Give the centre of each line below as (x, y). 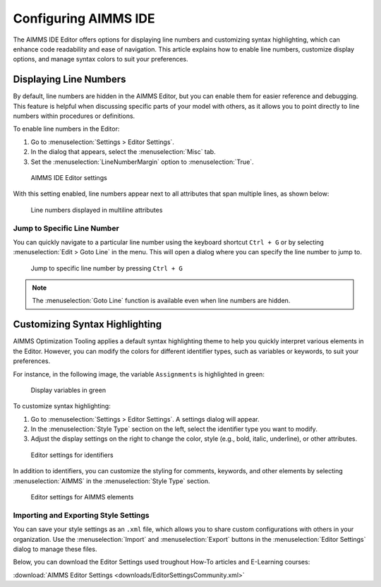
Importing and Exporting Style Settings (81, 515)
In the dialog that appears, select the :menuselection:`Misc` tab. (123, 152)
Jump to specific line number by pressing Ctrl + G (107, 268)
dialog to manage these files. (55, 549)
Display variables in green (68, 390)
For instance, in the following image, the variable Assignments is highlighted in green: (139, 374)
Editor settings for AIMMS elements (82, 497)
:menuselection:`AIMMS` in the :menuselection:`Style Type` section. (112, 481)
